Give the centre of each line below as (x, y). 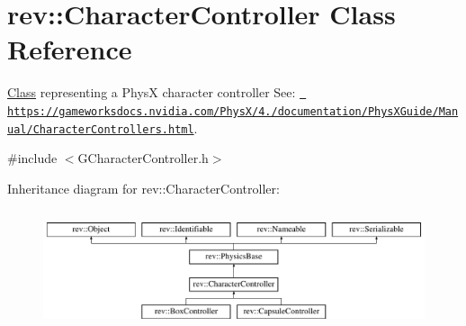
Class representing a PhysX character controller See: (152, 92)
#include (32, 158)
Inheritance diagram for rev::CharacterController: (143, 188)
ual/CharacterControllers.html (101, 129)
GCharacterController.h (143, 158)
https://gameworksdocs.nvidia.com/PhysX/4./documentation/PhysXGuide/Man (233, 111)
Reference (70, 49)
